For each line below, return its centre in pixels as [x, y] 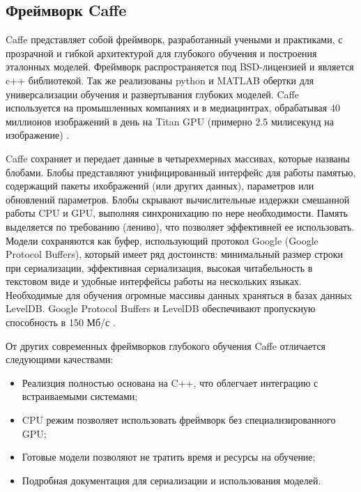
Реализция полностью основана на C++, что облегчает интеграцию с [170, 382]
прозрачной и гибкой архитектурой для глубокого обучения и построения [161, 53]
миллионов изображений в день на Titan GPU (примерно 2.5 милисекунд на [170, 121]
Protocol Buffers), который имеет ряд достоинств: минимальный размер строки [174, 254]
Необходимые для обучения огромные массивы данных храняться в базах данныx [179, 294]
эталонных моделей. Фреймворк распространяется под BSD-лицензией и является [180, 67]
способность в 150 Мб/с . [61, 322]
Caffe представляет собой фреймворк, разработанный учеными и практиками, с [174, 39]
